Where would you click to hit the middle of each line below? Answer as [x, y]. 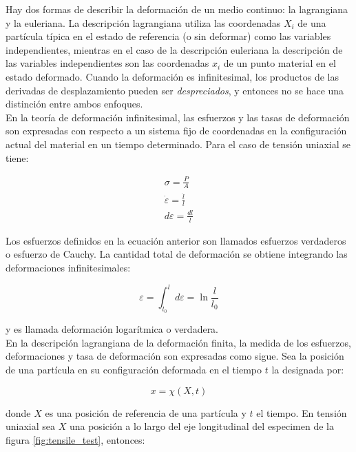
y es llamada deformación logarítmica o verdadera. [112, 329]
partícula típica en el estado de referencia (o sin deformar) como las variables [168, 36]
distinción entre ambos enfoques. [74, 104]
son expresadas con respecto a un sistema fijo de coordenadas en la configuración [176, 131]
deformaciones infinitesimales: [68, 267]
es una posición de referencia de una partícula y [146, 412]
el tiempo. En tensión [302, 412]
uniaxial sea [31, 426]
